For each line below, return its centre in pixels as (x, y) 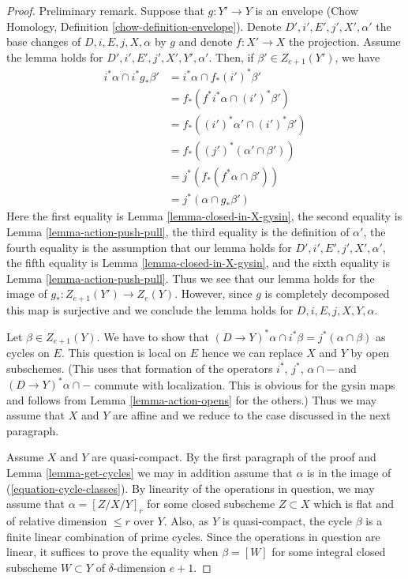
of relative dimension (57, 521)
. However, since (213, 293)
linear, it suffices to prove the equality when (112, 552)
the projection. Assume (345, 41)
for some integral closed (329, 552)
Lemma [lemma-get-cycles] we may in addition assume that (150, 473)
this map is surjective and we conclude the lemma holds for (150, 309)
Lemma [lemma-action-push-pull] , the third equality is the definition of (178, 232)
